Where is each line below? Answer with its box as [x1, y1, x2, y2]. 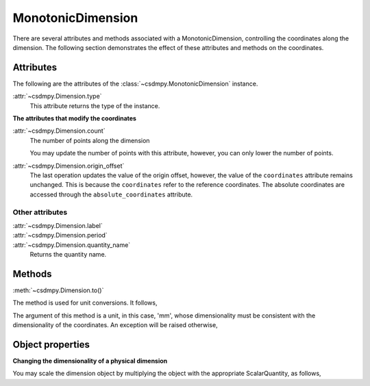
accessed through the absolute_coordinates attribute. [29, 190, 193, 198]
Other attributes [12, 207, 68, 217]
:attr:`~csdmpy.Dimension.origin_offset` [12, 162, 125, 170]
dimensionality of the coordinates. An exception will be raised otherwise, [12, 321, 219, 329]
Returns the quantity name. [29, 250, 107, 259]
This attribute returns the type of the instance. [29, 101, 160, 110]
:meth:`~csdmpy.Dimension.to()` [12, 286, 104, 294]
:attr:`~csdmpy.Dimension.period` [12, 231, 108, 240]
